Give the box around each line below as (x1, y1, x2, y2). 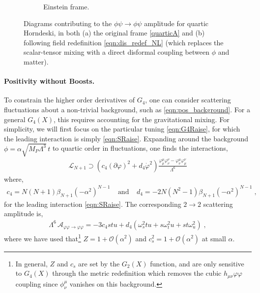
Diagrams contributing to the (24, 18, 112, 28)
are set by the (78, 258, 120, 268)
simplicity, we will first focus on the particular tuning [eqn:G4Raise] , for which (4, 124, 240, 134)
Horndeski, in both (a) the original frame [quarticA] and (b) (24, 28, 205, 38)
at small (202, 233, 226, 243)
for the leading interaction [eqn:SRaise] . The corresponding (4, 198, 181, 209)
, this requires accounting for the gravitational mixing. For (54, 114, 230, 124)
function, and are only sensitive (150, 258, 244, 268)
